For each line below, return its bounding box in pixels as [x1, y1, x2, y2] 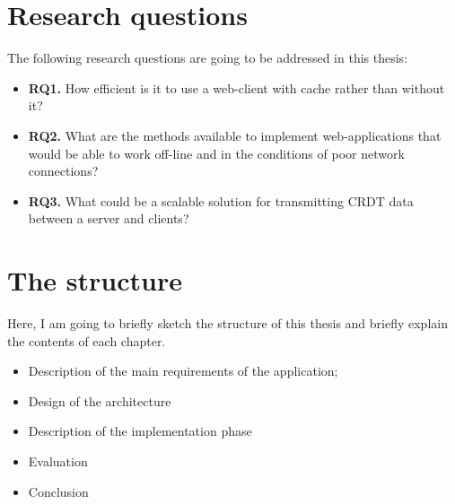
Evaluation [28, 451, 88, 470]
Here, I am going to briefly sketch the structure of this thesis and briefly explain [7, 314, 448, 332]
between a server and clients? [28, 209, 189, 228]
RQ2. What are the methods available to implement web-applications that [28, 126, 442, 144]
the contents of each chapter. [7, 331, 166, 350]
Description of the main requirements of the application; [28, 361, 338, 380]
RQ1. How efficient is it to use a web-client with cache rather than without [28, 78, 445, 97]
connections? [28, 161, 99, 180]
